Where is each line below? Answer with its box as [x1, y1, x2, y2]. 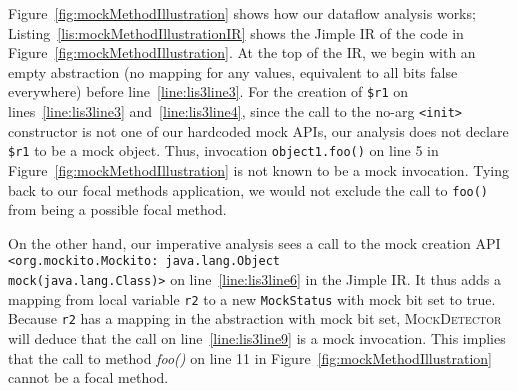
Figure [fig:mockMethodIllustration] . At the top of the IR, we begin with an [8, 42, 476, 63]
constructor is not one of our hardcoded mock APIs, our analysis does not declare [8, 120, 509, 141]
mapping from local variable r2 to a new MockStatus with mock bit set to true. [8, 288, 496, 309]
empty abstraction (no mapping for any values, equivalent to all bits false [8, 61, 458, 82]
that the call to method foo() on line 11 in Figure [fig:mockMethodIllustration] [8, 347, 492, 368]
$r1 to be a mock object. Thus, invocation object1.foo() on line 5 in [8, 140, 439, 161]
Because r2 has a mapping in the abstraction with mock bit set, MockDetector [8, 308, 502, 329]
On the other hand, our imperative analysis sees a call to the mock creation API [8, 232, 501, 253]
